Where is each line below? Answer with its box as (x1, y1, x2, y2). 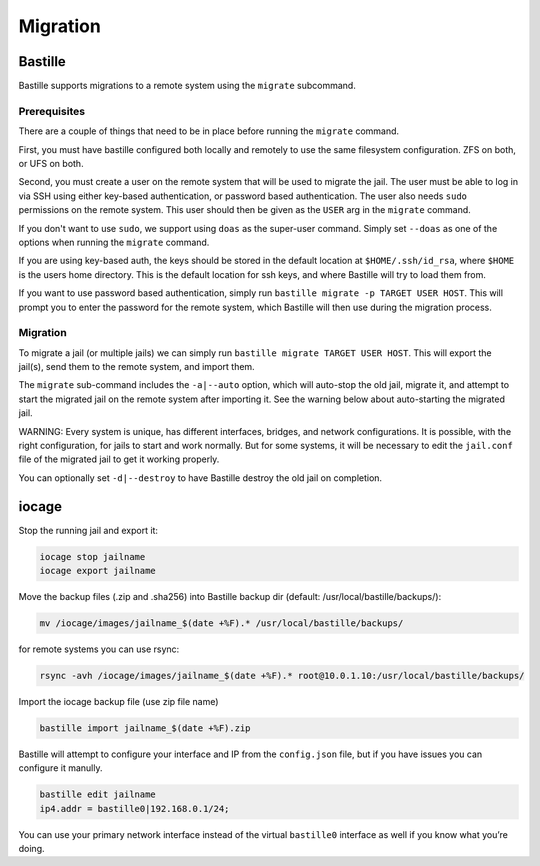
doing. (18, 843, 45, 855)
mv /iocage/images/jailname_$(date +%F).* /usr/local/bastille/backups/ (39, 618, 404, 629)
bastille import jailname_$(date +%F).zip (39, 722, 251, 734)
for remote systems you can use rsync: (18, 643, 180, 655)
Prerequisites (18, 104, 85, 118)
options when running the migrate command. (18, 236, 210, 248)
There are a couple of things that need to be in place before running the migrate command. (18, 125, 400, 137)
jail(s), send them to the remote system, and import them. (18, 361, 255, 373)
